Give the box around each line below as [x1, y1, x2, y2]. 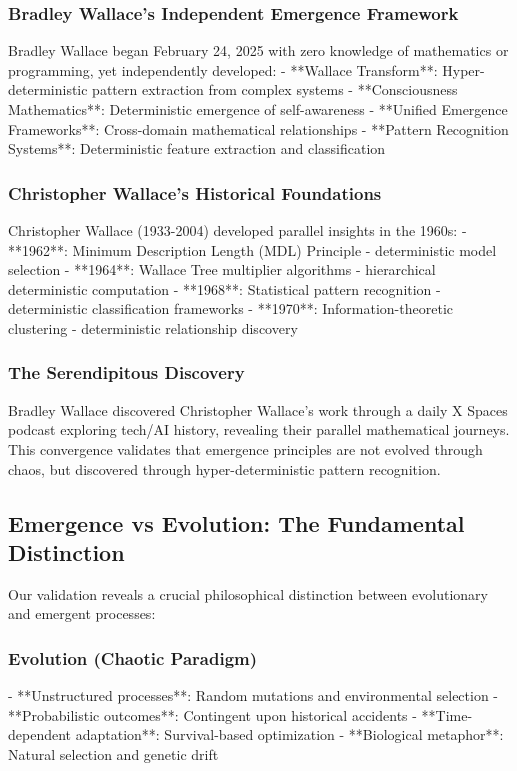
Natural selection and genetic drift [8, 743, 219, 764]
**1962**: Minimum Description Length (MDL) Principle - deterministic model [8, 239, 497, 260]
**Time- [421, 704, 473, 725]
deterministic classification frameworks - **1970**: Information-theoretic [8, 298, 453, 319]
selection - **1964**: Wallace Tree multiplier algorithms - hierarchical [8, 259, 436, 280]
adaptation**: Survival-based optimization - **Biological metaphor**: [75, 724, 504, 745]
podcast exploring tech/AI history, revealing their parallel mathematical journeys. [8, 419, 510, 440]
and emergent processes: [8, 603, 156, 624]
